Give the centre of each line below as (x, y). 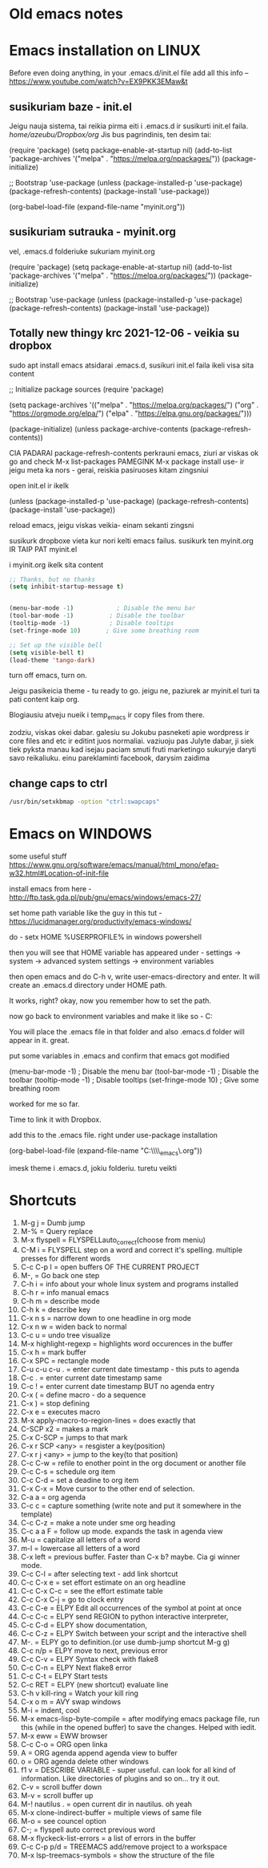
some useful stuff (38, 856)
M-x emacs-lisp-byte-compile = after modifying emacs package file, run (140, 1719)
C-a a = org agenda (53, 1497)
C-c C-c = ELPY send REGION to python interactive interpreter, (124, 1617)
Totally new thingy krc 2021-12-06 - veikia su (124, 333)
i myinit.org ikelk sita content (56, 564)
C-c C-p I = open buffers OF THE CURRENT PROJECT (110, 1267)
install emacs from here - (50, 888)
